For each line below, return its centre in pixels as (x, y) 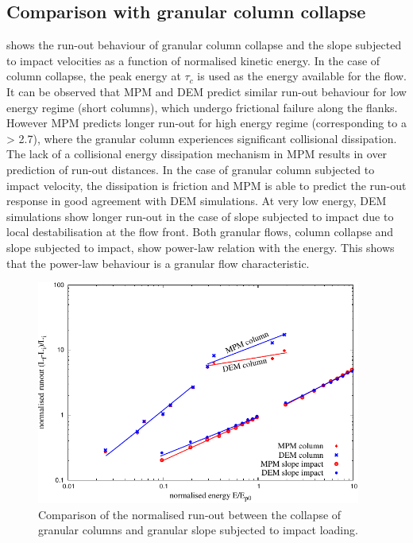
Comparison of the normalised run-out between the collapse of (190, 514)
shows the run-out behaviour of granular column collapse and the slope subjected (204, 45)
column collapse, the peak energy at (94, 76)
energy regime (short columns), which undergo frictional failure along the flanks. (202, 107)
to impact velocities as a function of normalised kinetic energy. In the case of (193, 60)
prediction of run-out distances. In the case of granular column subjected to (191, 169)
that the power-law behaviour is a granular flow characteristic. (158, 263)
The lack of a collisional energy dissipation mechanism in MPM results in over (197, 154)
